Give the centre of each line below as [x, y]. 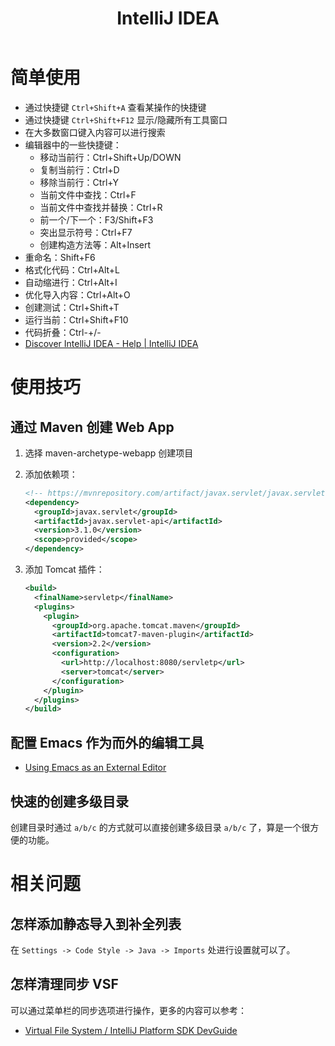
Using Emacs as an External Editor [95, 768]
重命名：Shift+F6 [60, 257]
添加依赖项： [51, 474]
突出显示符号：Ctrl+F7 [86, 232]
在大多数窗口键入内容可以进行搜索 [95, 132]
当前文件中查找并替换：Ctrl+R [101, 207]
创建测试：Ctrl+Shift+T [72, 307]
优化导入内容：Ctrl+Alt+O [77, 294]
